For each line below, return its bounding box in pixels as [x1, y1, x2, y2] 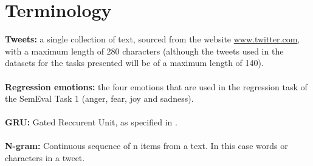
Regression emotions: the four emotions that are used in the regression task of [5, 80, 308, 93]
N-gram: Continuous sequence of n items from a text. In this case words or [5, 139, 288, 152]
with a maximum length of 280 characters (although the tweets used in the [5, 44, 284, 57]
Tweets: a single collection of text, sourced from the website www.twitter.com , [5, 33, 300, 45]
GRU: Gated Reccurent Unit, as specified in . [5, 116, 177, 128]
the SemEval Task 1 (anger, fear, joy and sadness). [5, 92, 194, 105]
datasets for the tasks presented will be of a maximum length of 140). [5, 56, 264, 69]
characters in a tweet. [5, 151, 85, 164]
